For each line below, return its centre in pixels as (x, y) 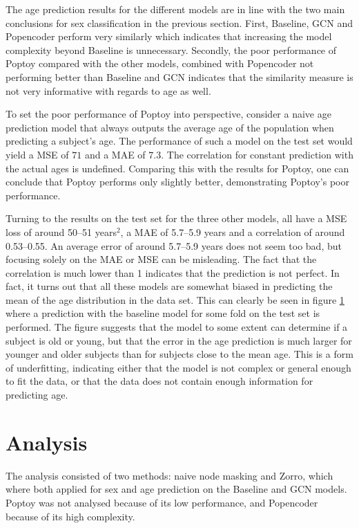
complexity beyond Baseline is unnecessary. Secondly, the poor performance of (171, 49)
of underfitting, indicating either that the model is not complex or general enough (178, 367)
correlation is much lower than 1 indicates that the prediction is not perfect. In (173, 272)
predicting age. (37, 395)
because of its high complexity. (70, 516)
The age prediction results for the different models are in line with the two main (175, 9)
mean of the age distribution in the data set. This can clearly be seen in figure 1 (175, 299)
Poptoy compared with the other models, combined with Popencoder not (160, 63)
